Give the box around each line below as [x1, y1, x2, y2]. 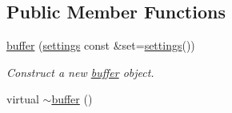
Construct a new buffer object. [6, 63, 154, 80]
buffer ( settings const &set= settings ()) [6, 37, 195, 54]
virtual [6, 91, 39, 107]
